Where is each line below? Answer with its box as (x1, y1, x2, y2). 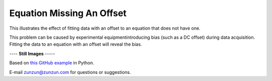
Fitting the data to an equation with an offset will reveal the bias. (9, 41, 142, 47)
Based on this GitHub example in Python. (9, 60, 94, 66)
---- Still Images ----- (9, 50, 55, 56)
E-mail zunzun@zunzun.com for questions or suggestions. (9, 69, 131, 75)
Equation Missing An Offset (9, 8, 127, 19)
